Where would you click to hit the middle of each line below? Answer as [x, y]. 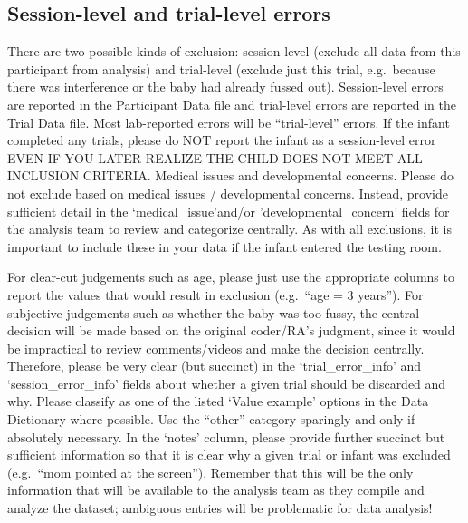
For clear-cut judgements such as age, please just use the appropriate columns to [231, 277]
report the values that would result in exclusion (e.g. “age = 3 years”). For [215, 294]
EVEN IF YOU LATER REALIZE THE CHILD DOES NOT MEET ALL [215, 157]
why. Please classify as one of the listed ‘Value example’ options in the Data [218, 401]
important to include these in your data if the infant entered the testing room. [224, 246]
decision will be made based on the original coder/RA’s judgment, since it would [231, 330]
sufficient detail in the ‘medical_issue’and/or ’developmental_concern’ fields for [229, 211]
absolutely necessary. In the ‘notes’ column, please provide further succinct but [226, 436]
